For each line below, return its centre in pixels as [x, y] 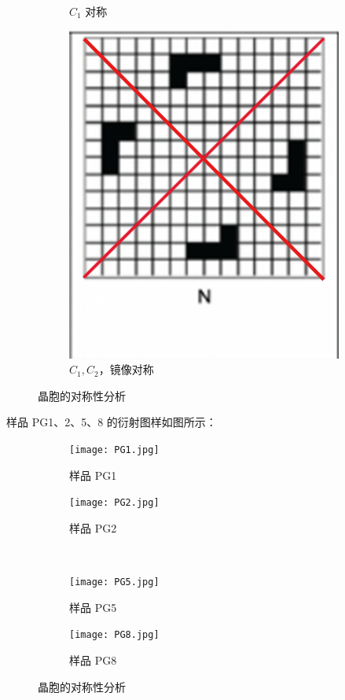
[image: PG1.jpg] [114, 449]
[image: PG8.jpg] [114, 635]
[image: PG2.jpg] [114, 503]
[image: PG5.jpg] [114, 582]
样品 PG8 [93, 659]
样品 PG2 [93, 527]
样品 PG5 [93, 607]
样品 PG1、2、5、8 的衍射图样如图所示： [112, 422]
